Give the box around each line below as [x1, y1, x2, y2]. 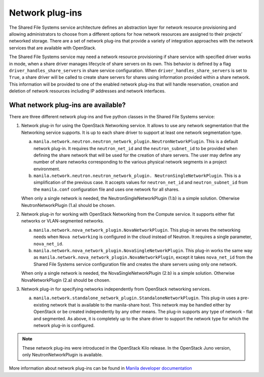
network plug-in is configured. [33, 322, 95, 328]
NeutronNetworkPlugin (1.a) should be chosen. [21, 202, 116, 208]
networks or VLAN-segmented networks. [21, 218, 105, 224]
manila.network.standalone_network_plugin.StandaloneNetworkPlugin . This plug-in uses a [33, 295, 240, 301]
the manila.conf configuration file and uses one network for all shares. [33, 186, 180, 192]
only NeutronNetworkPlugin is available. [22, 352, 103, 358]
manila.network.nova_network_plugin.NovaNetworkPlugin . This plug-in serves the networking [33, 227, 241, 233]
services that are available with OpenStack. [9, 44, 96, 51]
